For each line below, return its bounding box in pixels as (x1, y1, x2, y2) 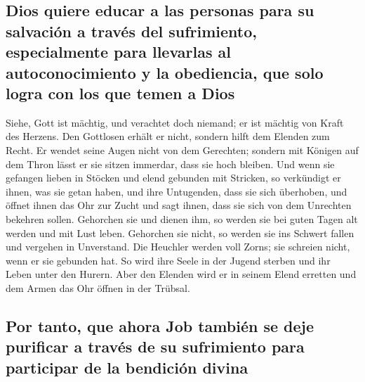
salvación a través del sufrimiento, (6, 20, 257, 42)
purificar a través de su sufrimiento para (6, 336, 305, 357)
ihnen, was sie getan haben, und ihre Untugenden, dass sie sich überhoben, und (6, 184, 347, 198)
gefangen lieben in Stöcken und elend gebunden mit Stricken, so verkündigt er (6, 170, 341, 185)
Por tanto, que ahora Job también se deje (6, 314, 314, 336)
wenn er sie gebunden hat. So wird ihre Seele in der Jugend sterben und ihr (6, 253, 331, 267)
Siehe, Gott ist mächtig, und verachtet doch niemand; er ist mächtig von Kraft (6, 115, 344, 129)
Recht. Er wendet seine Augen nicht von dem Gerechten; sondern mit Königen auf (6, 142, 359, 157)
